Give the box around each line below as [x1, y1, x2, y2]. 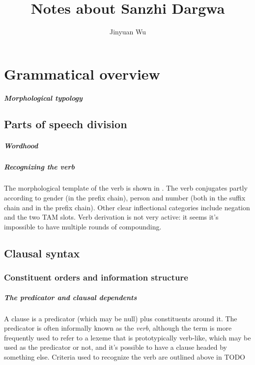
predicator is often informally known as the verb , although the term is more [4, 323, 232, 333]
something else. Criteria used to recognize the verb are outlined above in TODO [4, 351, 245, 362]
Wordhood [4, 140, 38, 151]
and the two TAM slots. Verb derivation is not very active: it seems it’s [4, 212, 219, 222]
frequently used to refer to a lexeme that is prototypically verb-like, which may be [4, 332, 251, 342]
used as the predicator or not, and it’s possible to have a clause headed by [4, 342, 227, 352]
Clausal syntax [4, 245, 80, 260]
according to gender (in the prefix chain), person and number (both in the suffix [4, 193, 246, 202]
